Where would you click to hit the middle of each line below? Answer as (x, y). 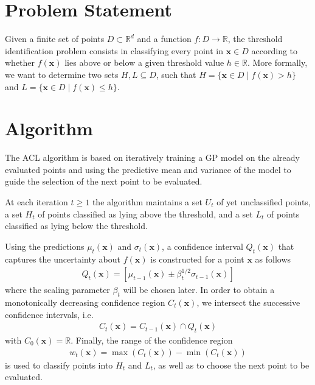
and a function (164, 39)
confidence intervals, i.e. (49, 314)
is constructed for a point (197, 259)
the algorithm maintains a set (147, 202)
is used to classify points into (59, 365)
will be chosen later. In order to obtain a (199, 290)
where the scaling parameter (57, 290)
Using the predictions (45, 246)
